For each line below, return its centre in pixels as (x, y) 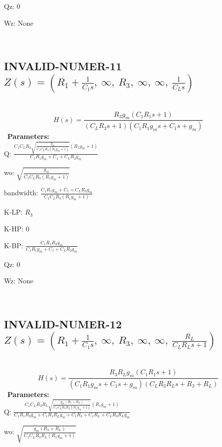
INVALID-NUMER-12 (63, 324)
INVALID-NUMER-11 (63, 66)
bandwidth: (21, 193)
